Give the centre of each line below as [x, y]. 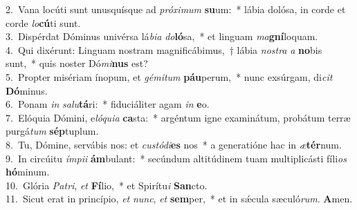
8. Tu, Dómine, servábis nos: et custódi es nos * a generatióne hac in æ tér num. [174, 144]
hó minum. [28, 172]
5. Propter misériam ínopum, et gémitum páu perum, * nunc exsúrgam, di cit [169, 76]
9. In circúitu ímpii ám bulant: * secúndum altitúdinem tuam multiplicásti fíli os [176, 158]
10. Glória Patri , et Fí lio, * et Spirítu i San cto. [107, 185]
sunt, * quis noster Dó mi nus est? [77, 63]
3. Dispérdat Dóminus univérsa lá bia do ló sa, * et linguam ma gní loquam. [162, 36]
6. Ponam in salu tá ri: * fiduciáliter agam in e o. [108, 104]
